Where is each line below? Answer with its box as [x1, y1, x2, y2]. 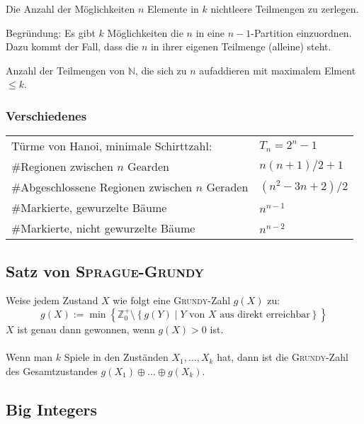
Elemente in [147, 1, 199, 16]
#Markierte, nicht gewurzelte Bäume [11, 220, 195, 237]
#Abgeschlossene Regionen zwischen [11, 179, 193, 196]
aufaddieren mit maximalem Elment [199, 62, 356, 77]
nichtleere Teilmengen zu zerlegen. [210, 1, 359, 16]
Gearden [127, 158, 169, 175]
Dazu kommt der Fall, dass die [6, 39, 139, 54]
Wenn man [6, 350, 53, 364]
